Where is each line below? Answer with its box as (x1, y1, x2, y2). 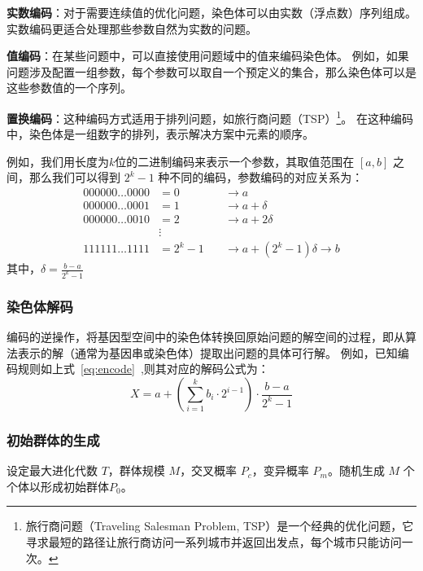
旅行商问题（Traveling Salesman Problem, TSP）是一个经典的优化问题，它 (25, 517, 414, 534)
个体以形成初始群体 (7, 477, 109, 494)
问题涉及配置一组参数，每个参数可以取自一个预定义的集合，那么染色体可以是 (7, 63, 416, 80)
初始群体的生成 (7, 429, 100, 450)
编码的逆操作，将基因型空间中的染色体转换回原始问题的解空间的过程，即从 (7, 328, 405, 345)
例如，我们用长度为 (7, 152, 109, 169)
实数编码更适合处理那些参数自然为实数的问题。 (7, 20, 257, 37)
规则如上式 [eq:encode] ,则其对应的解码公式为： (17, 360, 269, 377)
